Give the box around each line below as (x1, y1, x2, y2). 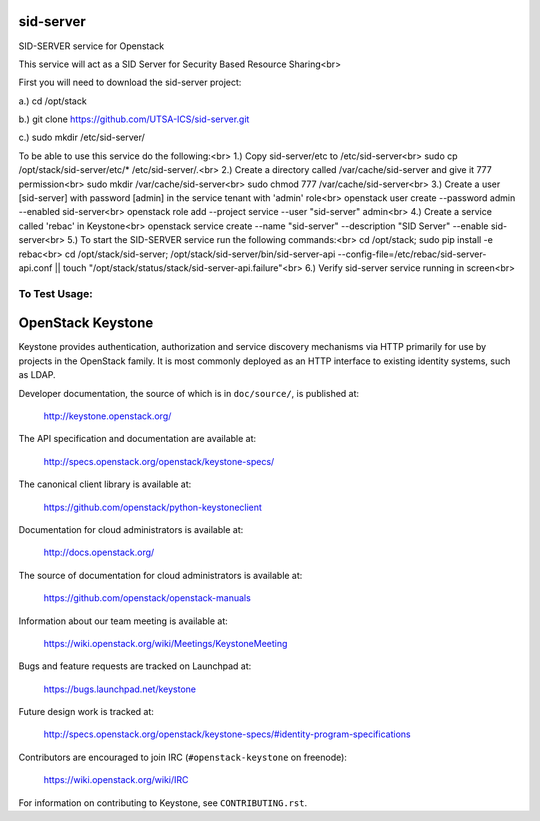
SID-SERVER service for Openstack (18, 40, 165, 52)
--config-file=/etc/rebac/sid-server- (337, 248, 487, 260)
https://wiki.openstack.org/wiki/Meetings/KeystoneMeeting (43, 637, 288, 649)
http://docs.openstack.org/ (43, 546, 155, 559)
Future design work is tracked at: (18, 706, 155, 718)
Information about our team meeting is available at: (18, 615, 229, 627)
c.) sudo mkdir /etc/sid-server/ (18, 131, 145, 144)
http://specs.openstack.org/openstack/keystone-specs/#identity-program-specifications (43, 728, 411, 740)
